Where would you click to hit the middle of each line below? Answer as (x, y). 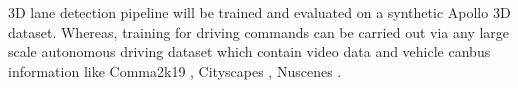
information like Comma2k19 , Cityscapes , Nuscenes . (175, 70)
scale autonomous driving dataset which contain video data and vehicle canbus (249, 51)
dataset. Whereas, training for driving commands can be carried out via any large (259, 31)
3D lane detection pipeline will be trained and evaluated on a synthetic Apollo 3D (259, 12)
